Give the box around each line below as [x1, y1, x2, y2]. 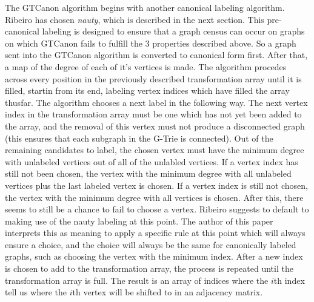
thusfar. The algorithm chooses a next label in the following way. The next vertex [5, 96, 308, 108]
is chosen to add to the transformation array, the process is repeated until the [5, 262, 293, 275]
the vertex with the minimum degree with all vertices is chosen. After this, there [5, 191, 304, 203]
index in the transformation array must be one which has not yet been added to [5, 108, 302, 120]
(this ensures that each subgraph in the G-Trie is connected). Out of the [5, 131, 273, 144]
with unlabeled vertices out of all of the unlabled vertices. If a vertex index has [5, 155, 298, 168]
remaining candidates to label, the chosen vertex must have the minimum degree [5, 143, 304, 156]
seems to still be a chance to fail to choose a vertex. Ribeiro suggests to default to [5, 203, 309, 215]
